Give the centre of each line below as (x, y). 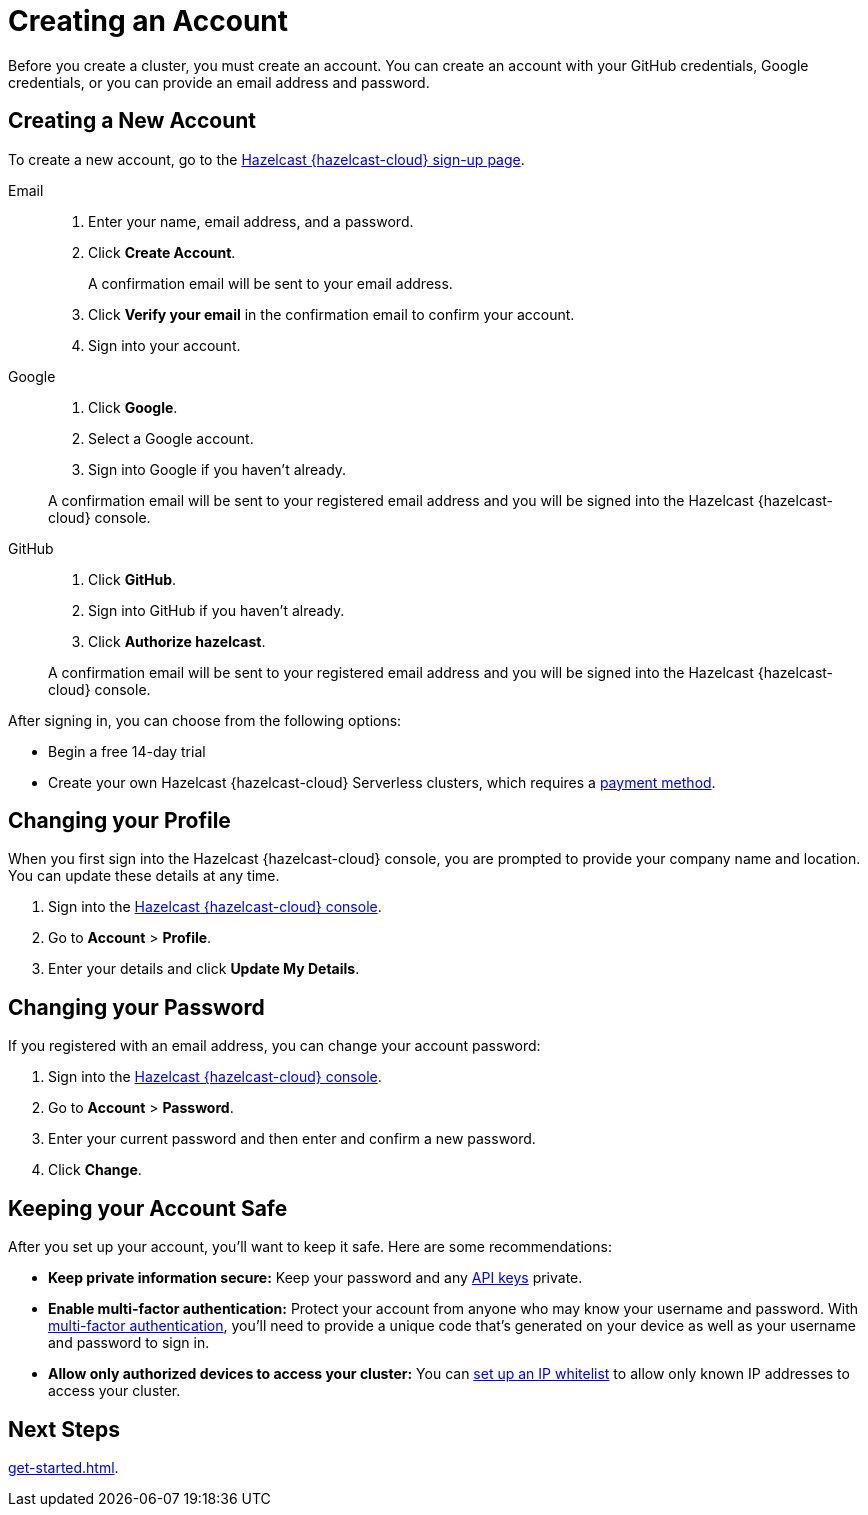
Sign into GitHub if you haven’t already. (216, 610)
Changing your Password (136, 1007)
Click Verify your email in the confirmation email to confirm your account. (331, 314)
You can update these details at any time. (144, 876)
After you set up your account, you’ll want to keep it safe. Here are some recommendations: (310, 1247)
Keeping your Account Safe (148, 1208)
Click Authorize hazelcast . (177, 641)
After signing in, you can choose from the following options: (205, 720)
